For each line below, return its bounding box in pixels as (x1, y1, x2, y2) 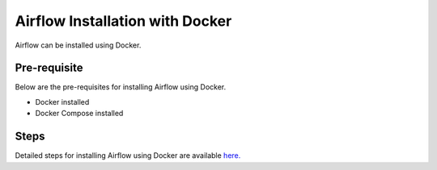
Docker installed (35, 97, 90, 106)
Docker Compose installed (35, 109, 124, 118)
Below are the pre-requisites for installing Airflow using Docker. (15, 82, 227, 92)
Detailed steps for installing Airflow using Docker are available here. (15, 151, 241, 160)
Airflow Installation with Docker (15, 12, 232, 30)
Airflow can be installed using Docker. (15, 40, 142, 50)
